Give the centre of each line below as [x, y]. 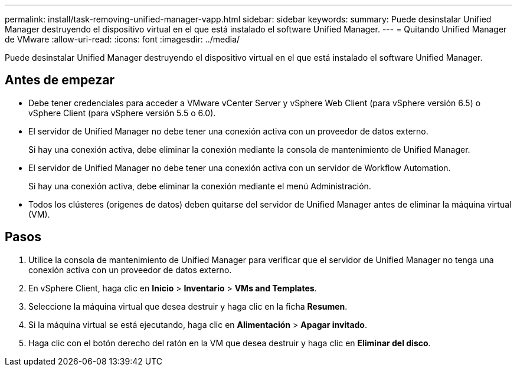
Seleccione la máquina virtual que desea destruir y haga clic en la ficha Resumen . [188, 306]
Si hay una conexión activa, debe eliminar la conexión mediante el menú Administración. [200, 186]
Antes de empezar [60, 80]
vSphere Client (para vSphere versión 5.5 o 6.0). [122, 113]
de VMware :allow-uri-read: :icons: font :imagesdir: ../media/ [122, 39]
